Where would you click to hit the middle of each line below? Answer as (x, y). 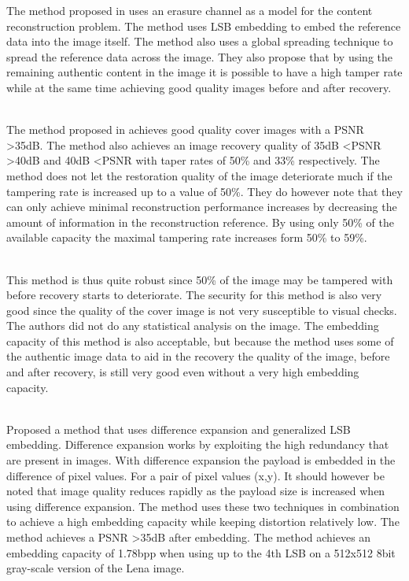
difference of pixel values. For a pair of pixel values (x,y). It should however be (195, 475)
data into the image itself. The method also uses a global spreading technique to (200, 41)
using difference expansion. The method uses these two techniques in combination (203, 506)
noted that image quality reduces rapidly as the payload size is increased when (196, 491)
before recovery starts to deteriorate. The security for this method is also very (194, 295)
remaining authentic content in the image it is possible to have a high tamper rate (204, 72)
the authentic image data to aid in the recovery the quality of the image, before (198, 356)
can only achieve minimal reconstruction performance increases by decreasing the (202, 207)
